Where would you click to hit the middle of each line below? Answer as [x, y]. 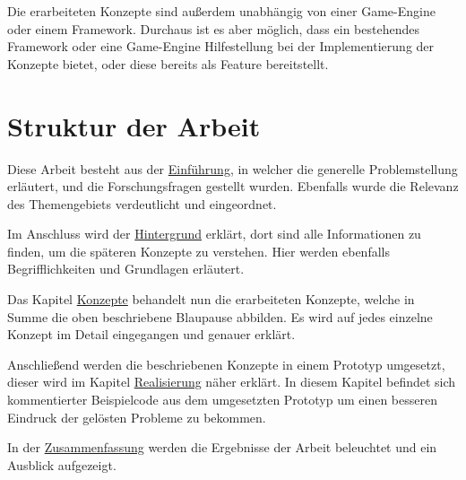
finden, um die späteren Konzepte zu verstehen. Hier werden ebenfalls [198, 251]
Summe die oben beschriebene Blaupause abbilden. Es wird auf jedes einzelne [220, 316]
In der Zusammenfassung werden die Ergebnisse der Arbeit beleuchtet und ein [222, 447]
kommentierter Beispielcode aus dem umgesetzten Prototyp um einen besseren [222, 400]
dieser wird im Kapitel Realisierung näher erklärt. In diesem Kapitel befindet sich [232, 382]
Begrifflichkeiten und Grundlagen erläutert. [126, 269]
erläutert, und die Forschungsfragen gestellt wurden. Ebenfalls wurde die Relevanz [233, 186]
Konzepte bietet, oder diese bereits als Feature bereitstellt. [168, 63]
